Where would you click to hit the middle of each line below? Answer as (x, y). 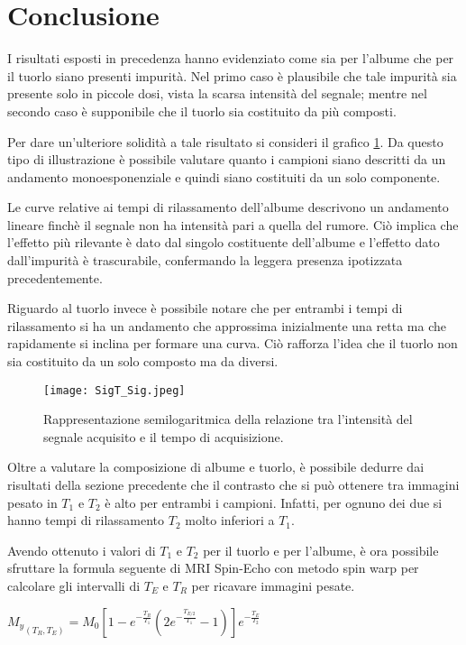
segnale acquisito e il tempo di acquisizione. (164, 436)
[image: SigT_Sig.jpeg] (114, 390)
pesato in (32, 502)
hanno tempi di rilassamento (86, 520)
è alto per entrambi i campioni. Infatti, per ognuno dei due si (274, 502)
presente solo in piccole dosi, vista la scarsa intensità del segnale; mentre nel (217, 93)
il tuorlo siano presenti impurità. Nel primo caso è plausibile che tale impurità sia (232, 75)
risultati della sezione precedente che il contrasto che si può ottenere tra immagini (233, 485)
